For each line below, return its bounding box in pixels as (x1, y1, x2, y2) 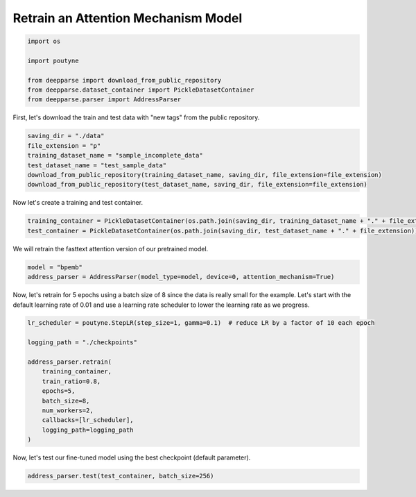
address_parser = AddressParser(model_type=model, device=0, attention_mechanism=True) (27, 273, 335, 281)
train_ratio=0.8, (42, 377, 101, 385)
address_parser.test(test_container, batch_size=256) (27, 472, 214, 480)
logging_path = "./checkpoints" (27, 339, 138, 346)
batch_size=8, (42, 396, 90, 405)
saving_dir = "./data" (27, 132, 105, 140)
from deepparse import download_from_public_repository (27, 76, 222, 84)
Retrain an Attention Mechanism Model (12, 10, 243, 26)
